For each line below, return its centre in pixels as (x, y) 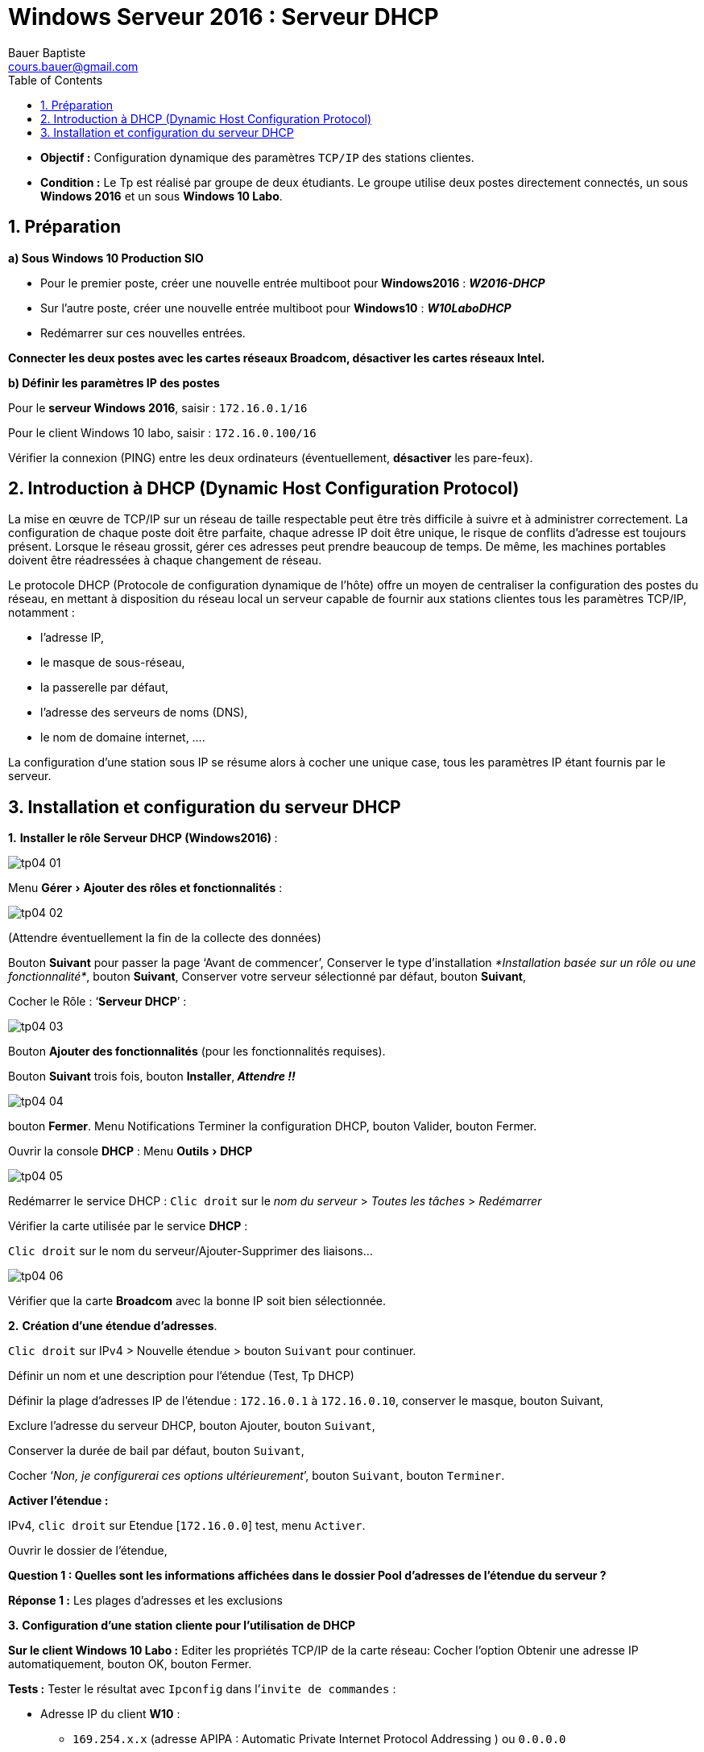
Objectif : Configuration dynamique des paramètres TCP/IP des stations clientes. (257, 157)
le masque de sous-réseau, (113, 663)
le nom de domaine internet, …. (123, 738)
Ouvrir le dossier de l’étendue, (88, 1551)
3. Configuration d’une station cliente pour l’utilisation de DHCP (182, 1626)
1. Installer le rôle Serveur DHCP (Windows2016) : (143, 838)
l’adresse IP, (72, 638)
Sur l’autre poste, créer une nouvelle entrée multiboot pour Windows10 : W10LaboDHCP (276, 308)
